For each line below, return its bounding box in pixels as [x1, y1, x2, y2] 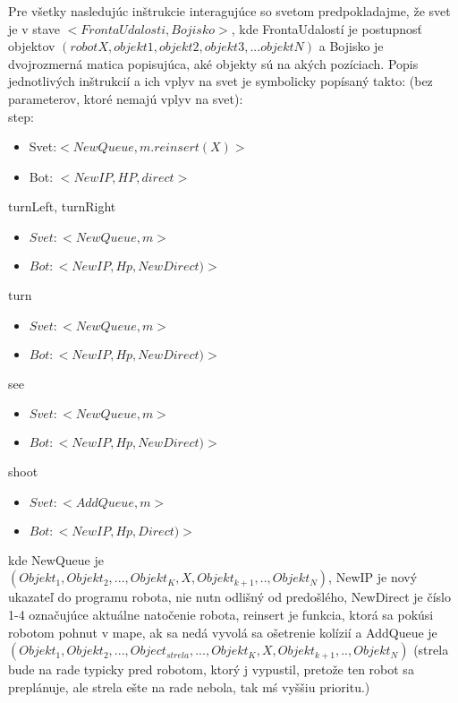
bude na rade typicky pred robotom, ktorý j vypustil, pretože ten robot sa [8, 660, 414, 679]
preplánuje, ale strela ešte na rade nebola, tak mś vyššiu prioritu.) [8, 677, 370, 696]
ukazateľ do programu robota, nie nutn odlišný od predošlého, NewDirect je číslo [8, 587, 451, 606]
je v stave [8, 19, 61, 38]
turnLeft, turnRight [8, 197, 116, 216]
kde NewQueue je [8, 550, 104, 569]
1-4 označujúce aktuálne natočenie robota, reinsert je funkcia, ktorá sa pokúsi [8, 604, 434, 623]
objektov [8, 37, 55, 56]
